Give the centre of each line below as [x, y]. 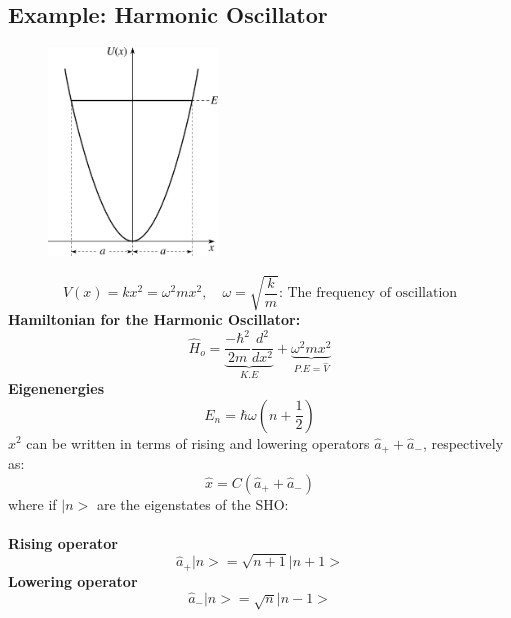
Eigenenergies [56, 387]
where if [32, 503]
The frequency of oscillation [372, 293]
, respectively [463, 442]
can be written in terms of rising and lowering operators [198, 442]
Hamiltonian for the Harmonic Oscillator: [154, 319]
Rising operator [63, 542]
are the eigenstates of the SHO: [192, 503]
